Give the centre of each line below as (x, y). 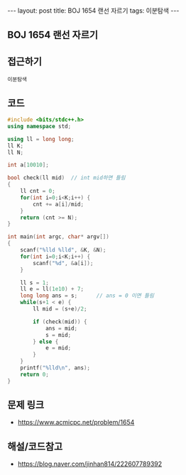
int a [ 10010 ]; (28, 165)
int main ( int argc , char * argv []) (59, 237)
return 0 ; (35, 374)
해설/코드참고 (35, 446)
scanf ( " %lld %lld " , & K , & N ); (63, 250)
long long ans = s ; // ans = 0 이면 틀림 (87, 296)
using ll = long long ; (41, 139)
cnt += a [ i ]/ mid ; (58, 204)
